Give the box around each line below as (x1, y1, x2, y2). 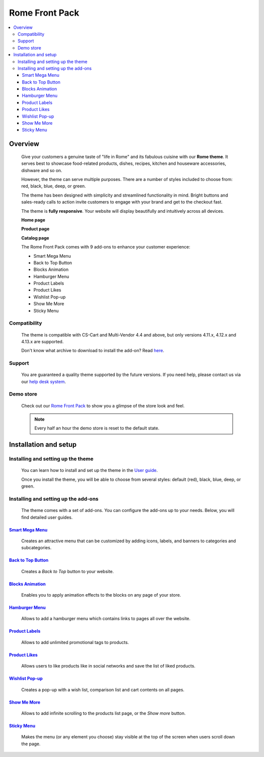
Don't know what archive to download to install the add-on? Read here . (21, 348, 165, 354)
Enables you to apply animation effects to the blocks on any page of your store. (21, 592, 181, 598)
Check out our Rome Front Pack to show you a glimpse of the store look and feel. (21, 402, 185, 408)
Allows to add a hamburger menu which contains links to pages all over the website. (21, 616, 191, 622)
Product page (21, 226, 50, 232)
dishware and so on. (21, 167, 63, 173)
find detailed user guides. (21, 514, 73, 520)
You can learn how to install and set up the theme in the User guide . (21, 468, 158, 473)
